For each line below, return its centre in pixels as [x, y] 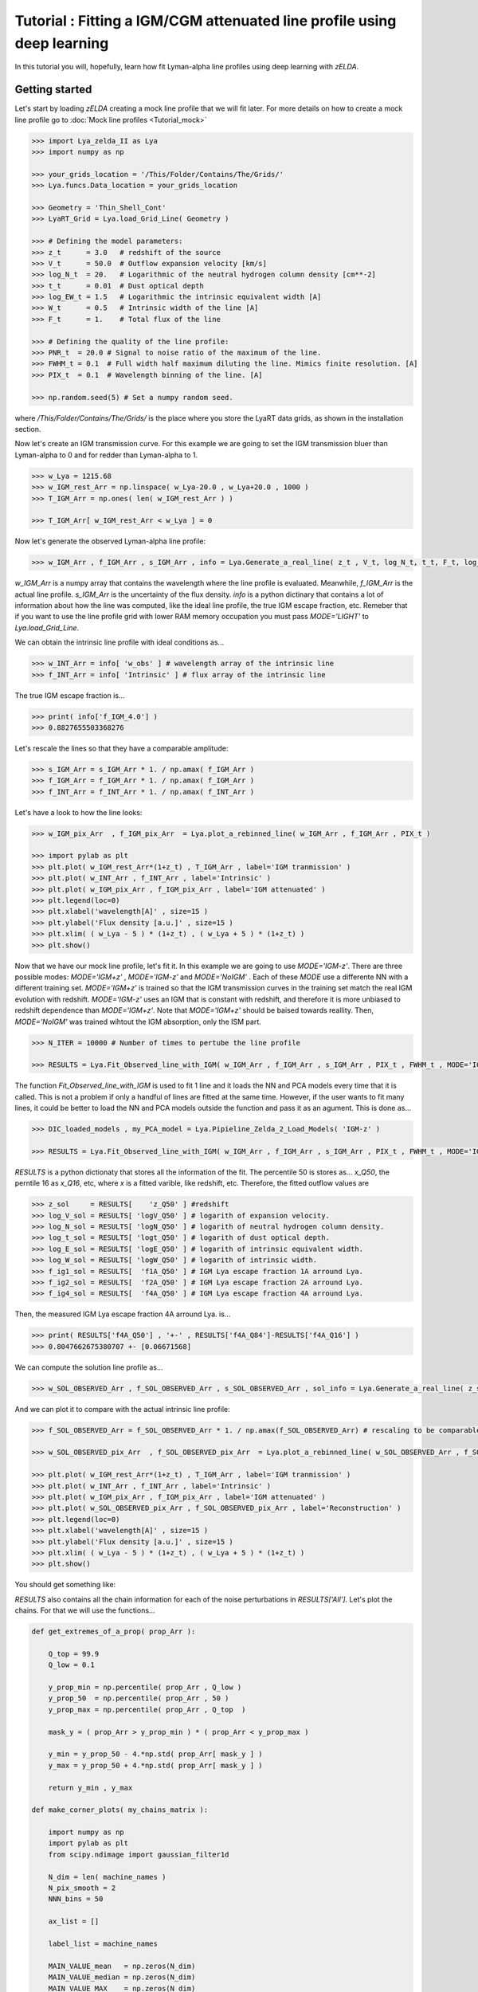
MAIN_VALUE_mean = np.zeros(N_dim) [122, 1966]
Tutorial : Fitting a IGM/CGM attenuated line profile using [206, 21]
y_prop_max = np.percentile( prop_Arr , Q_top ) [147, 1710]
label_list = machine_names [103, 1943]
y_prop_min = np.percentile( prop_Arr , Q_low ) [145, 1687]
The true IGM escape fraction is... [70, 695]
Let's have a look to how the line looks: [78, 812]
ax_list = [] [74, 1921]
